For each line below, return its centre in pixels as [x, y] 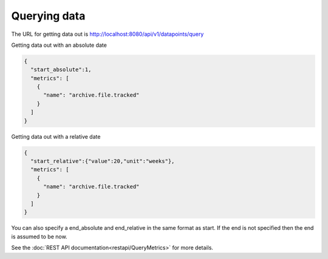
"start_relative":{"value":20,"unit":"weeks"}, [103, 161]
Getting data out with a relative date [56, 136]
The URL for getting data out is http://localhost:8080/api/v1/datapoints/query [108, 34]
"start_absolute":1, [61, 70]
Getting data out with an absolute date [59, 45]
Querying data [48, 16]
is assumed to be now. [39, 237]
